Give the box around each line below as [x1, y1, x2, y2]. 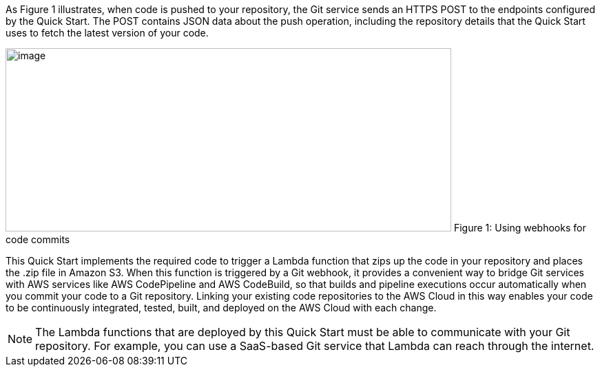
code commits [6, 234, 70, 245]
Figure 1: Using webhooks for [453, 222, 586, 234]
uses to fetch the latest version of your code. [6, 27, 209, 39]
